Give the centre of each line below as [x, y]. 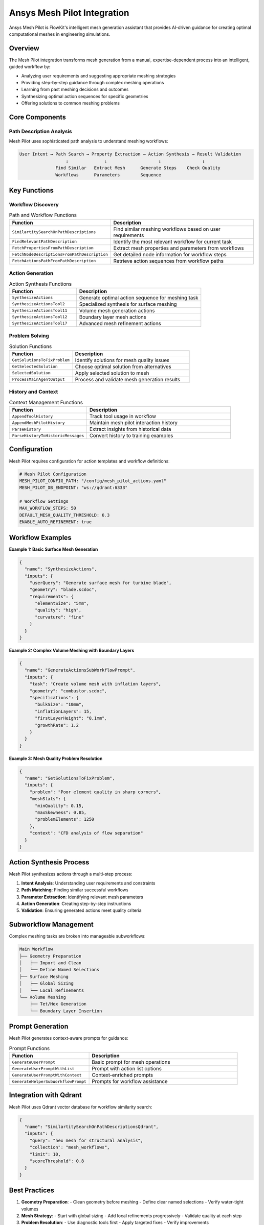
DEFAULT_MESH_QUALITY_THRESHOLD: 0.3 [65, 515]
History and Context [33, 392]
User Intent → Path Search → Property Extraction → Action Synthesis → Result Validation [130, 154]
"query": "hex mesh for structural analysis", [87, 1140]
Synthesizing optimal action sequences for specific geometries [85, 96]
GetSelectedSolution [35, 367]
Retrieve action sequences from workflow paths [168, 261]
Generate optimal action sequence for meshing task [139, 297]
